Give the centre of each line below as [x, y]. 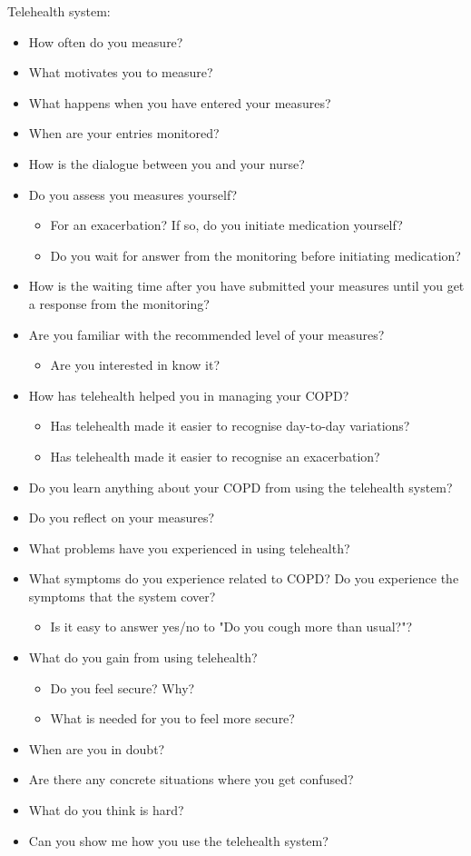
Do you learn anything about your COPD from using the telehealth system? [240, 487]
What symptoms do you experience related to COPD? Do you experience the [244, 578]
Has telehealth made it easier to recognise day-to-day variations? [230, 426]
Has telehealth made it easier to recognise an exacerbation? [215, 456]
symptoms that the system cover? [122, 596]
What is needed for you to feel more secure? [172, 718]
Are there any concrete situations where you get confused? [191, 779]
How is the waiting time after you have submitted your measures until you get [246, 286]
